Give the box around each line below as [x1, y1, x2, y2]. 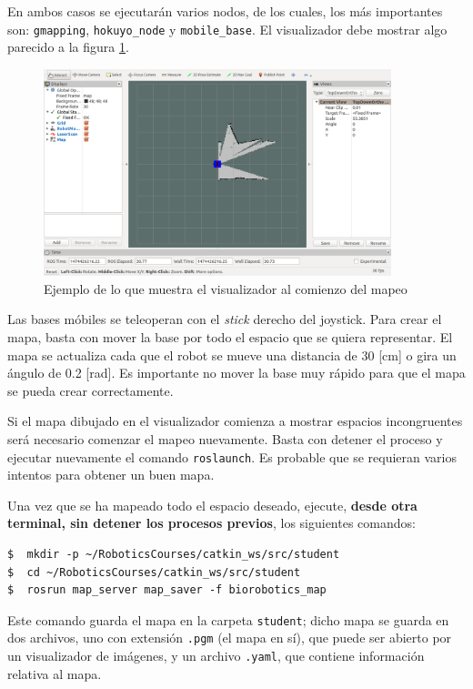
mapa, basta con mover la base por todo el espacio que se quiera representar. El [7, 327, 453, 346]
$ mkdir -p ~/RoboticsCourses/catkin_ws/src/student [7, 547, 340, 561]
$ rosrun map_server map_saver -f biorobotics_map [7, 583, 327, 597]
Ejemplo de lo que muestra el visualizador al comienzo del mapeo [44, 279, 408, 298]
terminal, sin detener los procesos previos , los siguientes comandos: [7, 513, 416, 532]
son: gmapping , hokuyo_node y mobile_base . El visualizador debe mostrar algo [7, 19, 448, 38]
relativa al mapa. [7, 664, 102, 683]
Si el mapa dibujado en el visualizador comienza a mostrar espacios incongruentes [7, 411, 463, 431]
